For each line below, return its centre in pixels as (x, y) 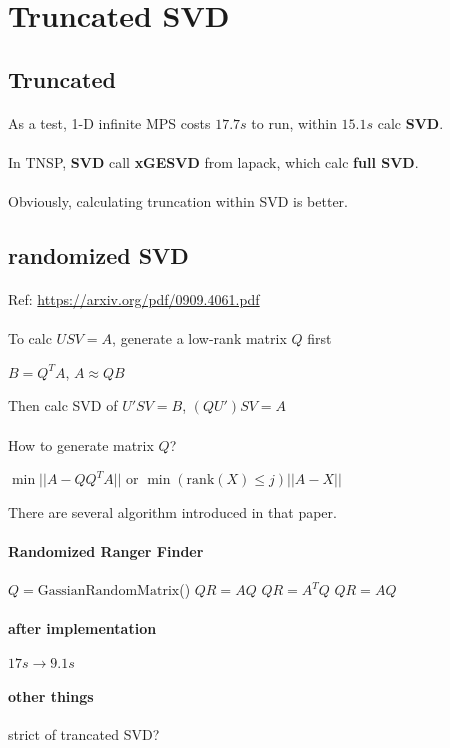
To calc (30, 338)
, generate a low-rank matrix (199, 338)
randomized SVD (98, 255)
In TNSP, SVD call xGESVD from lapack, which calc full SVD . (213, 161)
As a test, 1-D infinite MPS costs (109, 122)
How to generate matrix (81, 444)
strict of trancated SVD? (84, 734)
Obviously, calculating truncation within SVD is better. (178, 201)
